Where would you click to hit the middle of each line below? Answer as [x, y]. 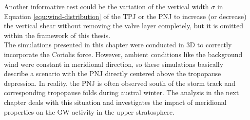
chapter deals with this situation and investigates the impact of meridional [115, 102]
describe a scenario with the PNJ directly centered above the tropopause [113, 73]
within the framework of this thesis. [57, 35]
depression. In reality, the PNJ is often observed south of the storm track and [120, 83]
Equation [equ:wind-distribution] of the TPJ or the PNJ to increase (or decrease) [125, 16]
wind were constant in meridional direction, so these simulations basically [114, 64]
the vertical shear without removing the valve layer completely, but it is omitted [124, 26]
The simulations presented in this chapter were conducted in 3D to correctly [118, 45]
